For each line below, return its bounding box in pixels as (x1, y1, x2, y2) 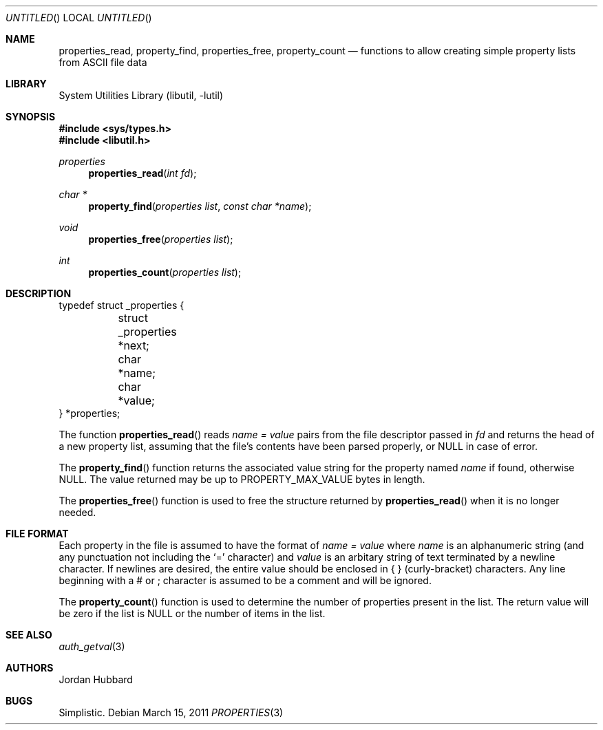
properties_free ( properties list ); (88, 233, 233, 245)
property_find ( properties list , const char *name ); (88, 200, 312, 212)
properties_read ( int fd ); (88, 167, 197, 179)
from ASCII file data (59, 56, 147, 68)
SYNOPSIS (6, 111, 56, 122)
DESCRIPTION (6, 288, 72, 299)
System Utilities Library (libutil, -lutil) (59, 89, 224, 101)
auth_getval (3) (59, 641, 125, 652)
